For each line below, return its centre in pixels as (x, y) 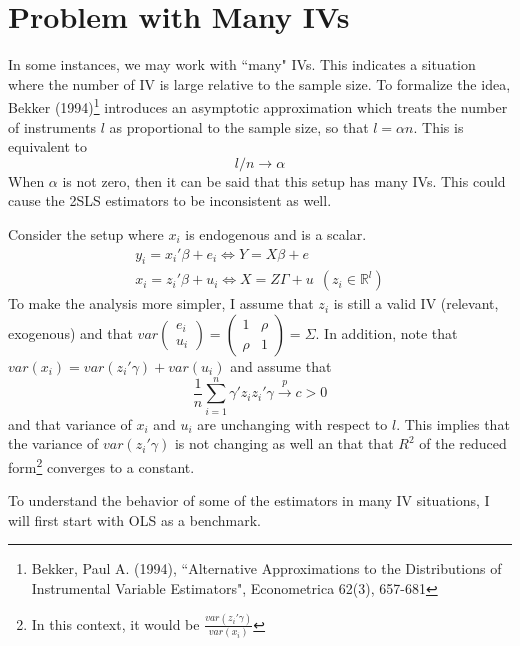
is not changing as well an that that (284, 443)
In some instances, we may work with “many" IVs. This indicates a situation (242, 64)
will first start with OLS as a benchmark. (134, 519)
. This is (438, 126)
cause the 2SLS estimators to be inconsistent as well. (170, 200)
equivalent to (47, 146)
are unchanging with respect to (292, 423)
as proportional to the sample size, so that (239, 126)
